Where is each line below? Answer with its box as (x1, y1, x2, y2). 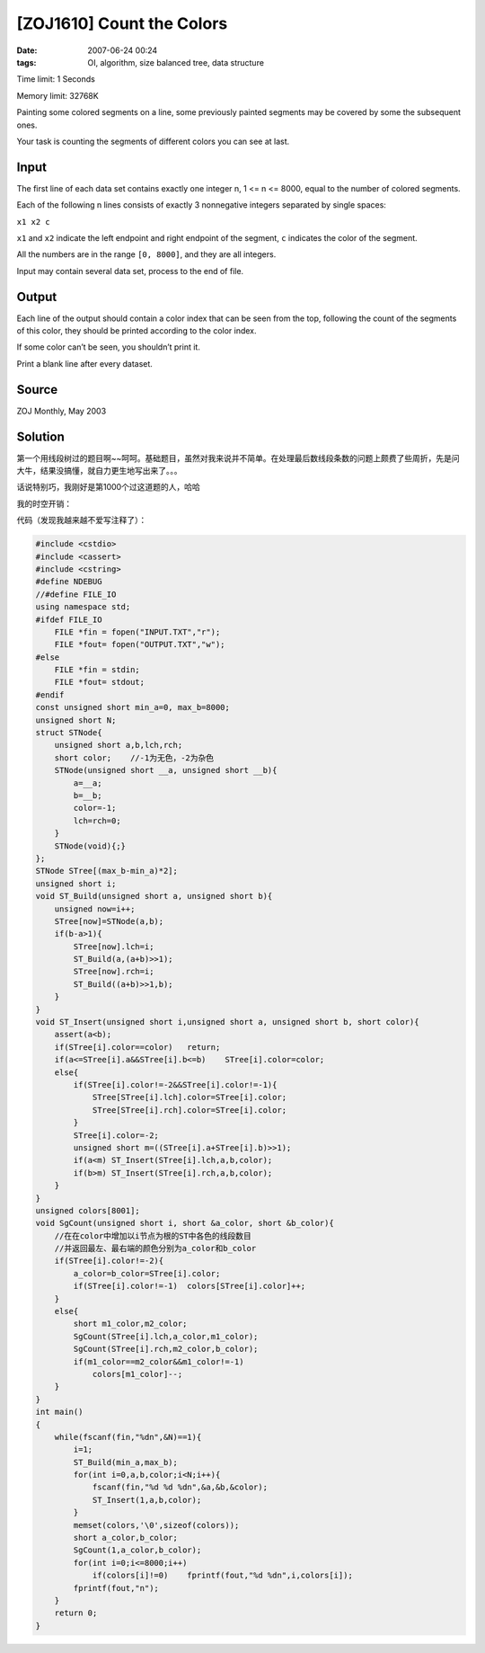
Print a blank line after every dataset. (16, 358, 153, 369)
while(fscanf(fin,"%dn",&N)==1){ (54, 1432, 202, 1442)
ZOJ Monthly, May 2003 (16, 405, 107, 416)
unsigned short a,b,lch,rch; (54, 740, 183, 751)
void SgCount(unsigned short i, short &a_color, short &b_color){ (35, 1218, 334, 1229)
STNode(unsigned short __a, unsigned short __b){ (54, 765, 278, 776)
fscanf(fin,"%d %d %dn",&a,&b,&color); (92, 1482, 269, 1492)
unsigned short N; (35, 715, 117, 725)
